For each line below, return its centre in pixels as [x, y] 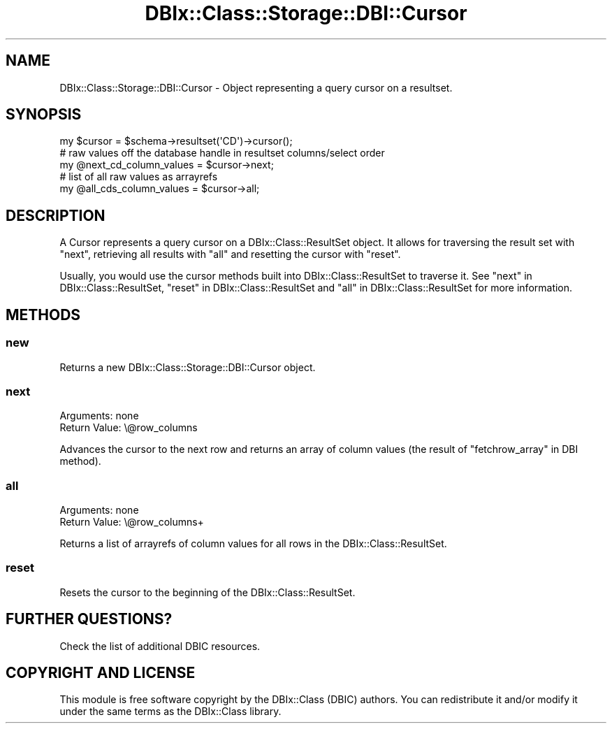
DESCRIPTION [56, 215]
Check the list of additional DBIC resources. [160, 646]
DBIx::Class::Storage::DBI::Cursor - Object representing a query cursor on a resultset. [256, 87]
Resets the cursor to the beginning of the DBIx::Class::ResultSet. [207, 592]
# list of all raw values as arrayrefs [139, 177]
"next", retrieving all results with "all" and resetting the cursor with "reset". [230, 254]
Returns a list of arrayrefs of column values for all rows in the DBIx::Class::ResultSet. [253, 543]
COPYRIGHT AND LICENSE [101, 673]
